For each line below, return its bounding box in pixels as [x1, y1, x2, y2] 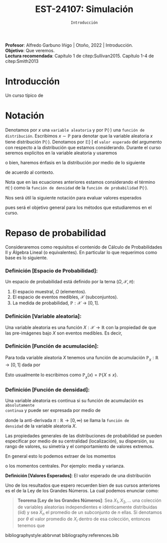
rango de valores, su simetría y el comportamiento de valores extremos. [5, 444, 154, 450]
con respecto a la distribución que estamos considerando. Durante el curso [5, 144, 161, 150]
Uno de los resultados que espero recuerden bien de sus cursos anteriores [5, 482, 160, 488]
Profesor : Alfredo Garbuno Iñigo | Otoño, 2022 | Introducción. [5, 42, 133, 48]
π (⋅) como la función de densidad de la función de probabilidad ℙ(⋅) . [5, 184, 148, 190]
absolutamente [5, 403, 35, 408]
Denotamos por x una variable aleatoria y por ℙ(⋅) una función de [5, 127, 145, 133]
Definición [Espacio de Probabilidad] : [5, 267, 98, 274]
